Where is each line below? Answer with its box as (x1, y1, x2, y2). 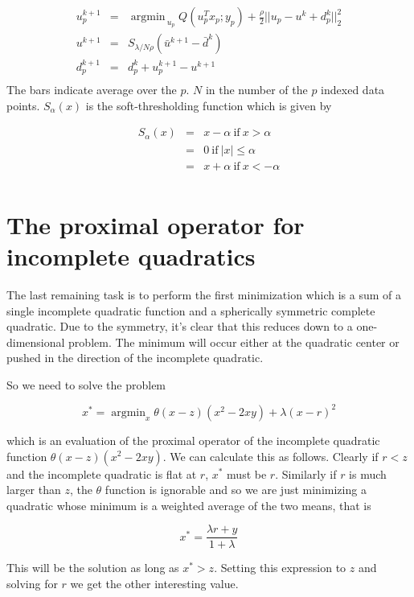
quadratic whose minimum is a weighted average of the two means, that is (6, 496, 371, 513)
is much (349, 465, 387, 482)
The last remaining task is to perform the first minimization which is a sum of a (6, 286, 401, 303)
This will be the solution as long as (6, 559, 179, 576)
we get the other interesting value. (70, 575, 239, 591)
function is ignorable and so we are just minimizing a (105, 481, 367, 498)
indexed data (321, 81, 385, 98)
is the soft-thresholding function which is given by (85, 97, 332, 113)
